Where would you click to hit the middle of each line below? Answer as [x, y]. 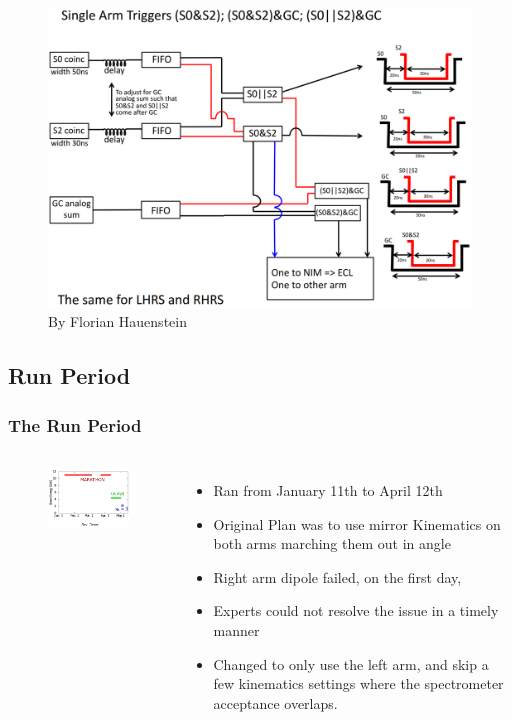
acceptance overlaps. [275, 702]
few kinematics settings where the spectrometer [358, 683]
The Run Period [75, 424]
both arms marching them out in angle [332, 543]
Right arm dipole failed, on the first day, [337, 576]
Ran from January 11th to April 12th [328, 489]
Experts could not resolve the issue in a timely [356, 610]
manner [236, 629]
